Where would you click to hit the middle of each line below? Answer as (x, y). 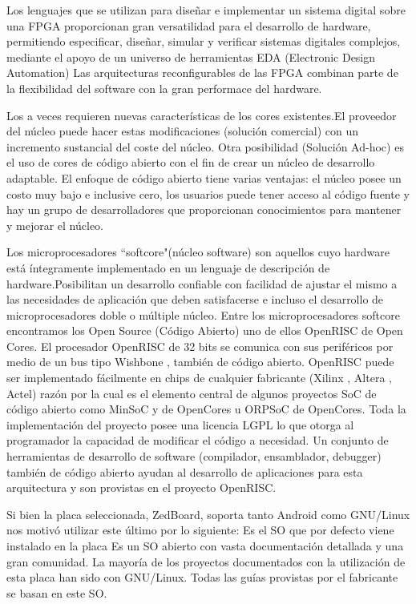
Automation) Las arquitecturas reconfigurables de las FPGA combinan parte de (202, 72)
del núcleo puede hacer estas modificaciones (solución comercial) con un (183, 131)
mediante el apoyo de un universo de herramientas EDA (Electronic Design (191, 56)
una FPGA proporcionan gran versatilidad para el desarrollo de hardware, (189, 25)
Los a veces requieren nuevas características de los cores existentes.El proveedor (202, 115)
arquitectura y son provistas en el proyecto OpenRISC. (141, 487)
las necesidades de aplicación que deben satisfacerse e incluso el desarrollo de (195, 299)
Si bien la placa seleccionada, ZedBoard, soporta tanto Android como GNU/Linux (208, 514)
